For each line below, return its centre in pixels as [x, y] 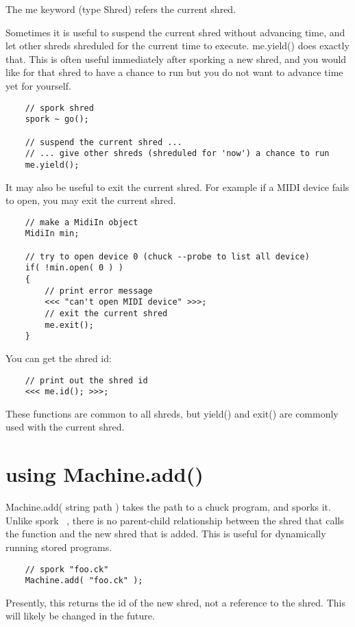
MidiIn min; [52, 234]
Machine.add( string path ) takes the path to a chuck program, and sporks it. [168, 507]
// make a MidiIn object [82, 222]
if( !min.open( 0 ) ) [74, 268]
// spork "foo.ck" [67, 569]
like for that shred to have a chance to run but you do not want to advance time [174, 72]
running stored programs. [59, 547]
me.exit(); [69, 325]
